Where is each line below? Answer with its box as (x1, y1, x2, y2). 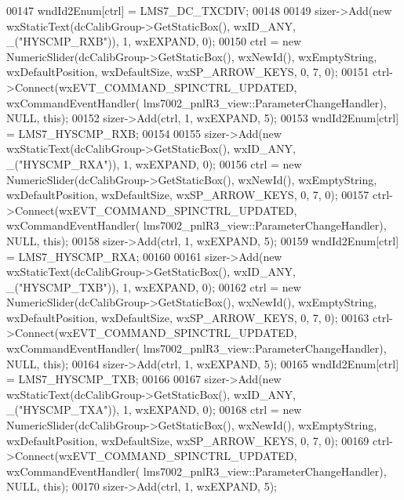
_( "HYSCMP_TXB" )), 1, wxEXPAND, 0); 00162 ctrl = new (6, 278, 301, 295)
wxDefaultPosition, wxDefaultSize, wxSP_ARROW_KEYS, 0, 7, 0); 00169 (6, 432, 369, 448)
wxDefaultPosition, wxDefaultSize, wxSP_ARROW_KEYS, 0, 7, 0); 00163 (6, 309, 369, 325)
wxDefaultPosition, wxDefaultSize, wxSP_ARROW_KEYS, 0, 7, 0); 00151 (6, 63, 369, 80)
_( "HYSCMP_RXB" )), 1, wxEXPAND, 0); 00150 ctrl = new (6, 33, 302, 49)
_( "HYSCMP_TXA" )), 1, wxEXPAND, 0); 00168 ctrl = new (6, 401, 302, 418)
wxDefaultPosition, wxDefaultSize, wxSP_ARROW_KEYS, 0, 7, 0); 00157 (6, 187, 369, 203)
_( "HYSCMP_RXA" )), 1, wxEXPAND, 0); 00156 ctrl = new (6, 155, 302, 172)
